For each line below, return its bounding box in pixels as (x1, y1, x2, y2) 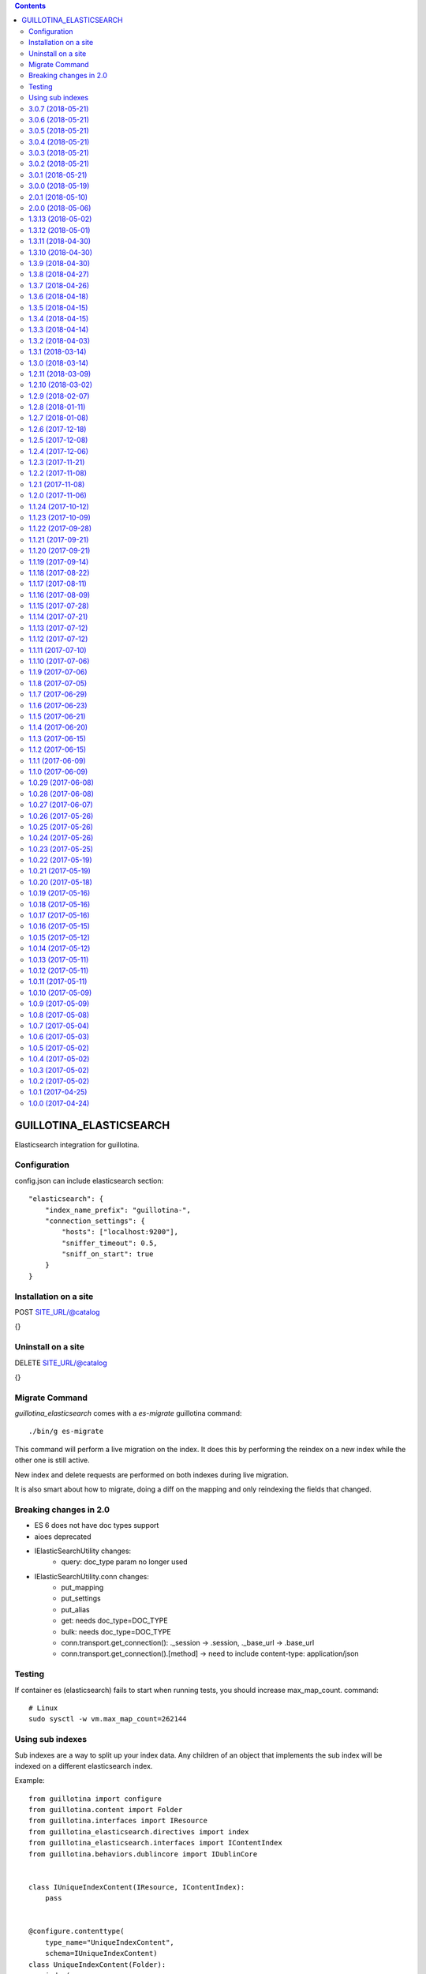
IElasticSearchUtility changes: (34, 1546, 132, 1556)
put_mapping (61, 1583, 104, 1593)
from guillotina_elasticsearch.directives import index (28, 1827, 249, 1836)
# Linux (28, 1703, 58, 1713)
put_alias (61, 1604, 90, 1614)
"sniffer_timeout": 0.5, (62, 1238, 158, 1248)
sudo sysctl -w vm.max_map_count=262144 (28, 1714, 187, 1724)
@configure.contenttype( (28, 1927, 125, 1936)
